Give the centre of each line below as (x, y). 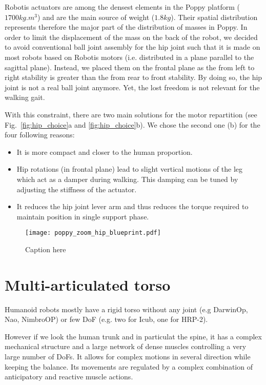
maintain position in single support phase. (83, 216)
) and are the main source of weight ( (96, 17)
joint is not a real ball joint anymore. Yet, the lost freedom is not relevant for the (132, 87)
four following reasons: (40, 135)
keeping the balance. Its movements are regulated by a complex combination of (129, 366)
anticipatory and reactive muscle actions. (69, 377)
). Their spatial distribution (214, 17)
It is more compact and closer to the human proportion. (105, 151)
